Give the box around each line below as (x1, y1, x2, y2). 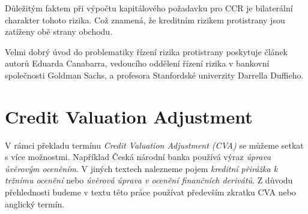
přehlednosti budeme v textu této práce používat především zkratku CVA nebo (5, 186, 296, 198)
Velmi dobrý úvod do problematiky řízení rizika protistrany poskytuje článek (5, 45, 288, 58)
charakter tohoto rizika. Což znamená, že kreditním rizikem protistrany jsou (5, 13, 285, 26)
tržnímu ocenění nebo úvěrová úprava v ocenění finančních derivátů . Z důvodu (5, 174, 293, 186)
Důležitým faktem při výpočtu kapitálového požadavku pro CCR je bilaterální (5, 2, 293, 14)
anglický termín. (5, 197, 65, 210)
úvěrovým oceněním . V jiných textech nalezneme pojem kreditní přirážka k (5, 162, 278, 174)
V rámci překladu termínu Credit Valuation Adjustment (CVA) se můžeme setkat (5, 138, 304, 151)
